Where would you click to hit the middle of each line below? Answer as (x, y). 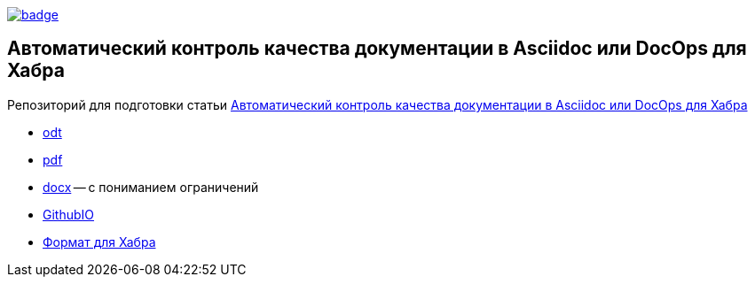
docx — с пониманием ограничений (151, 187)
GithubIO (69, 214)
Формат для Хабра (99, 242)
